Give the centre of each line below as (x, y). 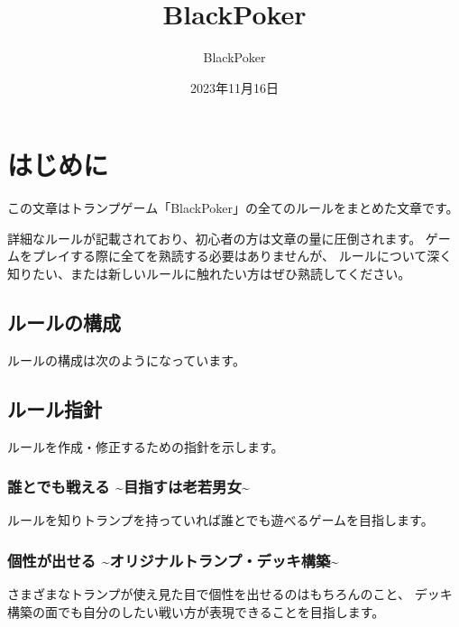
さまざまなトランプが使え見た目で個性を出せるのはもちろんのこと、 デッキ (230, 594)
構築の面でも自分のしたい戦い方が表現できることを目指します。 (196, 611)
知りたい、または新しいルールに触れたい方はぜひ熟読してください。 (209, 274)
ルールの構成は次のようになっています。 (126, 360)
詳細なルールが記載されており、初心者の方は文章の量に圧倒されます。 (215, 238)
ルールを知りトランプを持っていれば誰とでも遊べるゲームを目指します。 (220, 520)
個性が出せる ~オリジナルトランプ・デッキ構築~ (173, 560)
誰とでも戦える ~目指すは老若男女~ (129, 487)
